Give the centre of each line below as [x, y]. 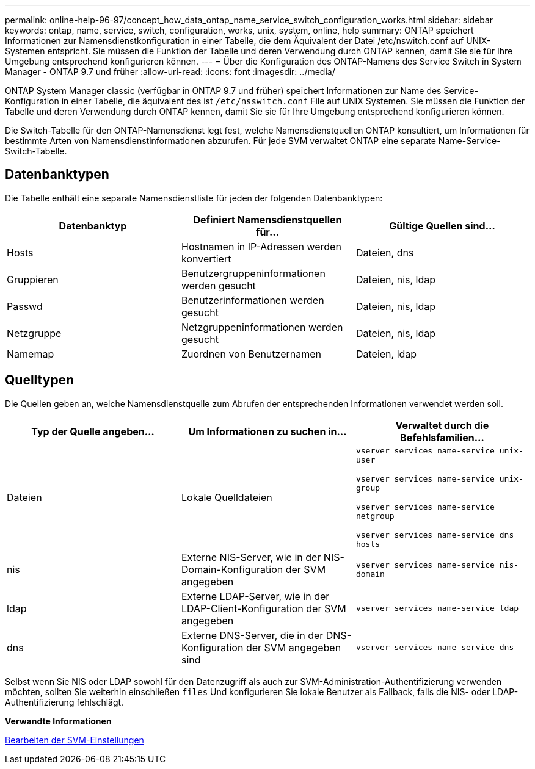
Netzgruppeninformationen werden [262, 327]
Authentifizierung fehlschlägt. [64, 702]
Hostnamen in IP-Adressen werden [261, 246]
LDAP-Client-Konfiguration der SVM [264, 608]
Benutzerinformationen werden [253, 300]
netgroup [375, 516]
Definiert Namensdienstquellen [267, 219]
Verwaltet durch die [442, 425]
